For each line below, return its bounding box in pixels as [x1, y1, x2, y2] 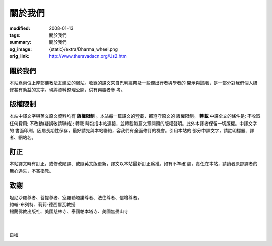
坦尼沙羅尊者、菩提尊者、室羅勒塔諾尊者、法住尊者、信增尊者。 [9, 194, 142, 200]
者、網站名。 [9, 134, 36, 141]
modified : [9, 25, 30, 31]
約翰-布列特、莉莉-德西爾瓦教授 [9, 202, 76, 208]
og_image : [9, 46, 32, 52]
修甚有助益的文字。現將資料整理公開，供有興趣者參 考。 [9, 87, 125, 93]
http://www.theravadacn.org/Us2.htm [49, 53, 127, 59]
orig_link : [9, 53, 30, 59]
